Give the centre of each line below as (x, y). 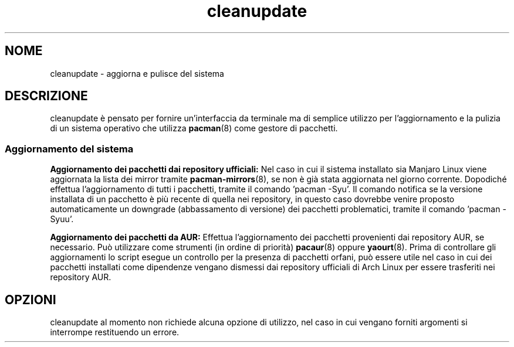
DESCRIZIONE (46, 96)
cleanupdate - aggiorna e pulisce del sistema (137, 73)
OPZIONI (31, 300)
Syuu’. (62, 219)
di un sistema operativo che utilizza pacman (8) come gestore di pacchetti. (194, 128)
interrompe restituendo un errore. (115, 332)
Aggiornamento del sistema (69, 149)
